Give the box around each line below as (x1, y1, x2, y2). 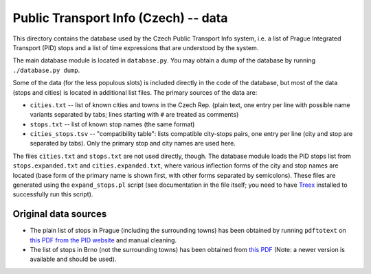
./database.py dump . (12, 66, 80, 74)
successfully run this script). (12, 190, 93, 198)
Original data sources (12, 208, 107, 220)
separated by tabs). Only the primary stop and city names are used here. (30, 139, 236, 148)
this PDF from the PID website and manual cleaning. (30, 236, 177, 244)
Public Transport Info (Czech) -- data (12, 10, 228, 25)
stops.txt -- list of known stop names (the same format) (30, 120, 195, 128)
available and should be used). (30, 255, 117, 264)
